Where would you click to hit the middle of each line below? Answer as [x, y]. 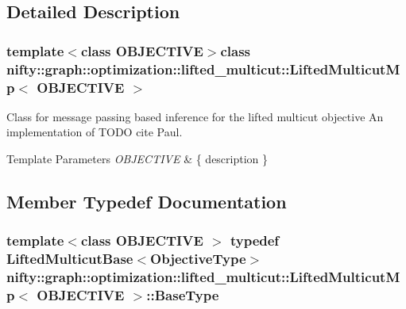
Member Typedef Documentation [147, 202]
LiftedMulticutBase [70, 259]
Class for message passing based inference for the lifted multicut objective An [195, 116]
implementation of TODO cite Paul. [95, 132]
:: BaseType [183, 295]
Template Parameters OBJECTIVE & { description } [137, 159]
